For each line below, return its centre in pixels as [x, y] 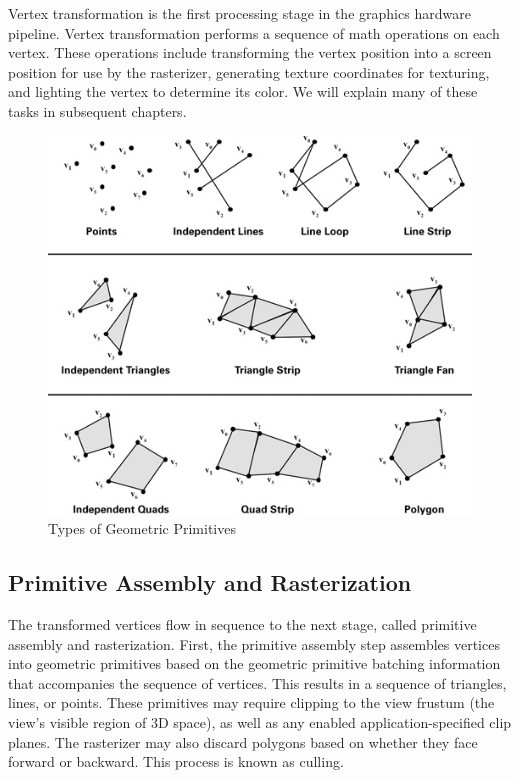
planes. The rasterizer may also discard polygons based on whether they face [243, 741]
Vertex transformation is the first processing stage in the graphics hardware [239, 13]
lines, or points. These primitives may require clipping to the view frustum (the [251, 702]
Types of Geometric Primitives [142, 528]
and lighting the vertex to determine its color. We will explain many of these [243, 91]
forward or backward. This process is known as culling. [176, 761]
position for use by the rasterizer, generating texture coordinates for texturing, [249, 71]
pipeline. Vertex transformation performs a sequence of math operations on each [254, 32]
